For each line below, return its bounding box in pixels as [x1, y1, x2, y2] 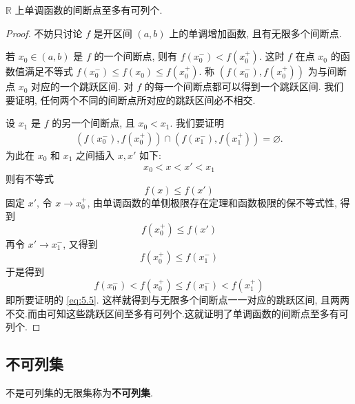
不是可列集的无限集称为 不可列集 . [6, 385, 153, 399]
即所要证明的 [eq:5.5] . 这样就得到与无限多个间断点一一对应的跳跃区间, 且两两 [6, 293, 349, 307]
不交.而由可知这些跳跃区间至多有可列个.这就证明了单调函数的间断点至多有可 [6, 306, 349, 320]
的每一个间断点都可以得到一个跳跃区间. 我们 [144, 79, 344, 94]
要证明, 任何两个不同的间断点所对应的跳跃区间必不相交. [6, 92, 256, 107]
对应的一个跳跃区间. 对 [31, 79, 134, 94]
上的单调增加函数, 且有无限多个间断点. [169, 25, 342, 40]
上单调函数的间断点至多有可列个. [14, 3, 163, 17]
